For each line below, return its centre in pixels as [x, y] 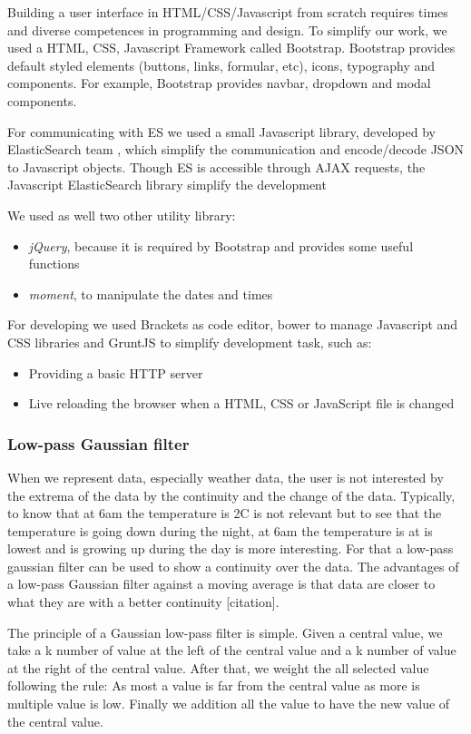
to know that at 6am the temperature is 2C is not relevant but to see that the [225, 513]
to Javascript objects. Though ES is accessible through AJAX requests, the [216, 166]
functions [54, 264]
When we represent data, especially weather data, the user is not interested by [226, 477]
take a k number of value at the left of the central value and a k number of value [232, 650]
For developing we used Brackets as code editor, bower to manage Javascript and [233, 324]
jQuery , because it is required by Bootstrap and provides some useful [221, 245]
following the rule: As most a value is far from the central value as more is [214, 685]
